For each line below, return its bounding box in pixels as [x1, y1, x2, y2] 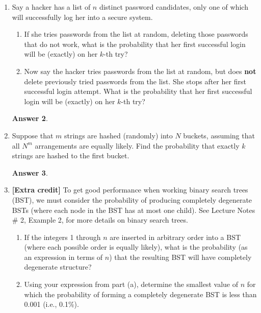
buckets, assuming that [183, 130, 255, 140]
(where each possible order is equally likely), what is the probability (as [24, 242, 248, 252]
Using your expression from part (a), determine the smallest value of [24, 279, 238, 290]
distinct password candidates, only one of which [99, 2, 248, 12]
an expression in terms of [24, 251, 103, 262]
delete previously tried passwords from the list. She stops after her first [24, 76, 246, 86]
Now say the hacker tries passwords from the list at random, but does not [24, 65, 256, 76]
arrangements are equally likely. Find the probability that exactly [35, 140, 240, 151]
